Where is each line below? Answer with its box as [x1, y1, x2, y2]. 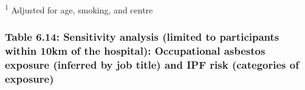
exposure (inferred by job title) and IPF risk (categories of [5, 57, 299, 72]
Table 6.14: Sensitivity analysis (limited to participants [5, 29, 279, 44]
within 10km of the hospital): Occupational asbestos [5, 43, 266, 58]
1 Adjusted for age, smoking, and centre [5, 2, 153, 16]
